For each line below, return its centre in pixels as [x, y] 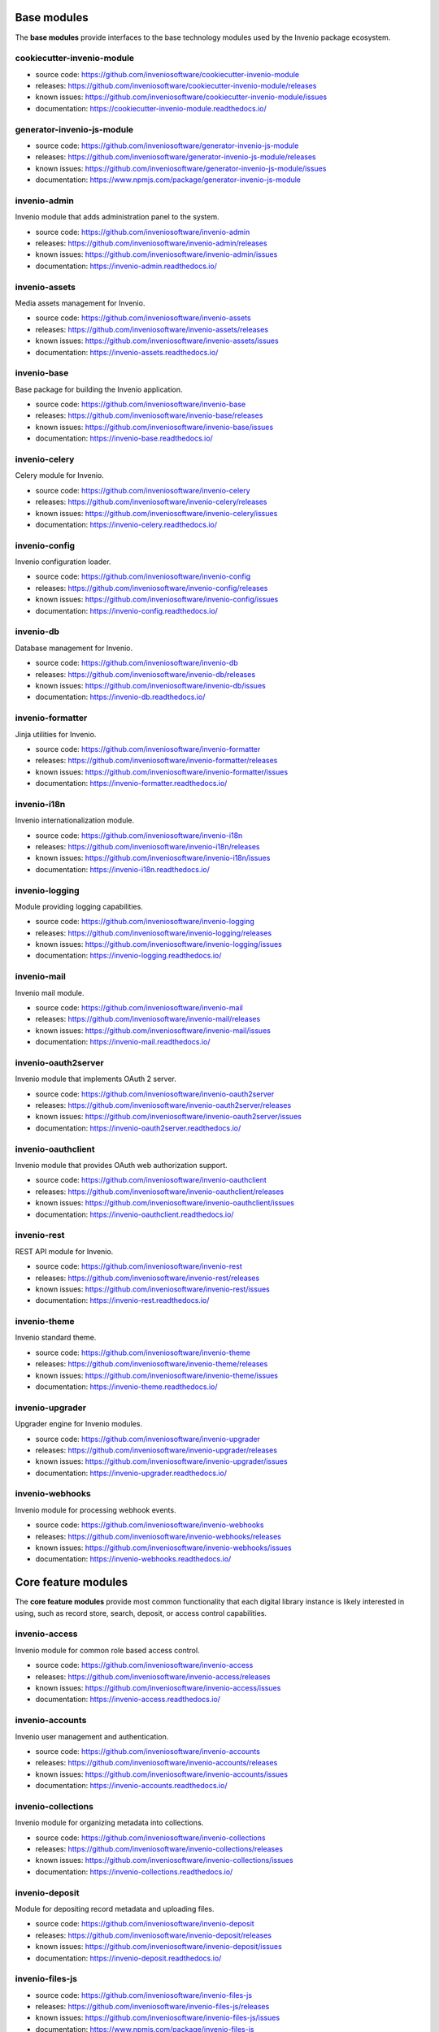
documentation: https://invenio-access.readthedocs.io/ [128, 1700]
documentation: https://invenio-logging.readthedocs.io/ [128, 956]
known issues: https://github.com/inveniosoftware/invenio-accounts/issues [162, 1774]
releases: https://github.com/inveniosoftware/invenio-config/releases [152, 588]
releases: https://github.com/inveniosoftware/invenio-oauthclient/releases [160, 1192]
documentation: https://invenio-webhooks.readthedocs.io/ [133, 1559]
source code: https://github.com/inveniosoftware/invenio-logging [145, 922]
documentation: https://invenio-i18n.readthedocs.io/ [123, 869]
